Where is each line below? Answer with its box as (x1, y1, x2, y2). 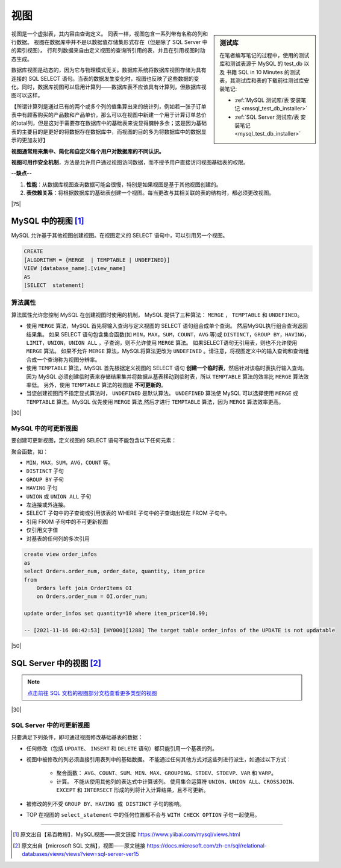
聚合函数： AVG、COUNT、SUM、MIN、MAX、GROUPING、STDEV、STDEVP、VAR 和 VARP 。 (56, 769, 277, 777)
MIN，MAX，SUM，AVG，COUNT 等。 (26, 459, 114, 466)
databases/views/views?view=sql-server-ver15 (22, 851, 139, 858)
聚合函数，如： (11, 448, 48, 455)
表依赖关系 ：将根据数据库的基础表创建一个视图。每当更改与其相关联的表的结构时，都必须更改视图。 (26, 189, 274, 197)
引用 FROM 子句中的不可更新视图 (26, 518, 108, 525)
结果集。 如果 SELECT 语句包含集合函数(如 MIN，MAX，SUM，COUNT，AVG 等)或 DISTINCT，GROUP (26, 330, 271, 338)
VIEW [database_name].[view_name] (23, 265, 126, 272)
